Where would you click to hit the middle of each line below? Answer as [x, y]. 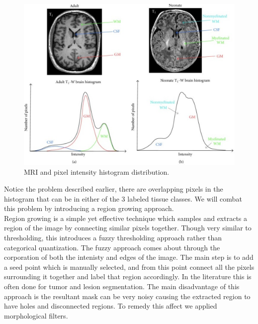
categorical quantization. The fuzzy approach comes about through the [112, 247]
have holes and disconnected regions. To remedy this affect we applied [111, 306]
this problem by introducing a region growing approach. [89, 208]
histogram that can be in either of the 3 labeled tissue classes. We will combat [123, 198]
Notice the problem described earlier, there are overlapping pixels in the [114, 188]
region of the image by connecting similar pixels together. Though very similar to [128, 228]
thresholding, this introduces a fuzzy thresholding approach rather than [113, 237]
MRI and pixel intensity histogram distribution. [97, 172]
